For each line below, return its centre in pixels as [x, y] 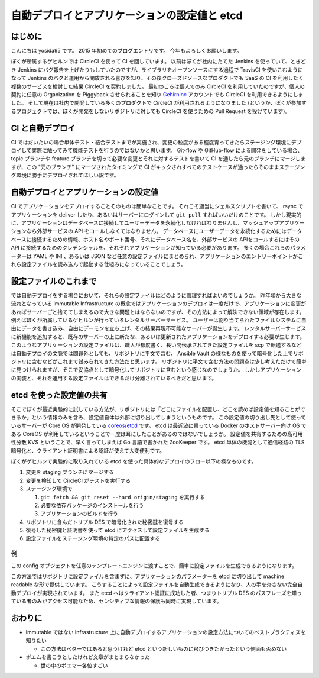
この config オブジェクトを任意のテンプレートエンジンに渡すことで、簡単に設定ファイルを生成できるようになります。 [154, 566]
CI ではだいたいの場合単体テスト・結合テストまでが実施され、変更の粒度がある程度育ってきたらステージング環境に [151, 142]
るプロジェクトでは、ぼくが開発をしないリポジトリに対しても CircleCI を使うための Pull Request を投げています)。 [151, 111]
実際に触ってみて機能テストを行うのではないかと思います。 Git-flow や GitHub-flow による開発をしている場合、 [167, 150]
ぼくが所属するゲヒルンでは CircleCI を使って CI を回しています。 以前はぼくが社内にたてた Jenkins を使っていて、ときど [159, 62]
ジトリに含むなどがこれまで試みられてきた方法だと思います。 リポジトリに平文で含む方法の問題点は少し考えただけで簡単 [159, 361]
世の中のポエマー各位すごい [74, 665]
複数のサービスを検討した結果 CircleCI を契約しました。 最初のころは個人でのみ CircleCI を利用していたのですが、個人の [158, 86]
